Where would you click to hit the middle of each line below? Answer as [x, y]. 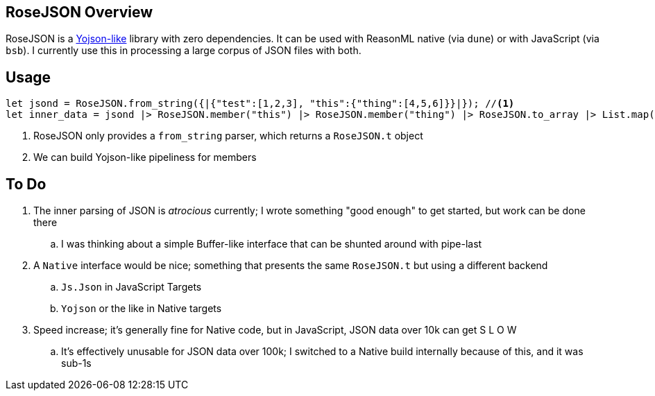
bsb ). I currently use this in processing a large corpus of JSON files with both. [184, 51]
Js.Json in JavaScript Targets [131, 287]
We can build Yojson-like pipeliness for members [145, 157]
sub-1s [76, 363]
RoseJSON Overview [79, 12]
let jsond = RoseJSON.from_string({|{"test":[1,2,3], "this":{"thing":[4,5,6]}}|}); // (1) [260, 104]
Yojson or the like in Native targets [142, 309]
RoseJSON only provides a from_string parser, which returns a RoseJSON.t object [228, 136]
